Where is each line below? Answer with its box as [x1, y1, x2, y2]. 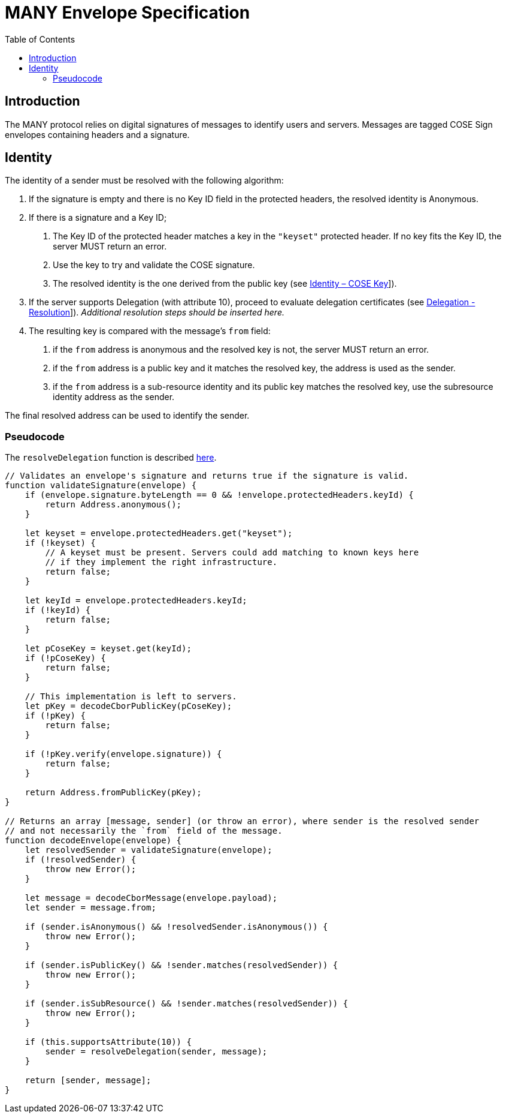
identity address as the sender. [53, 392, 175, 402]
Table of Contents [5, 34, 75, 44]
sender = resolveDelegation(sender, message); [45, 1047, 268, 1057]
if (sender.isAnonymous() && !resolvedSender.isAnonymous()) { [25, 922, 328, 932]
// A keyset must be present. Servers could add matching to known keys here [45, 548, 419, 558]
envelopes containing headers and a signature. [5, 129, 190, 140]
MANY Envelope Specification [5, 2, 250, 23]
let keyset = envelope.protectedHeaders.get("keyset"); [25, 528, 293, 539]
